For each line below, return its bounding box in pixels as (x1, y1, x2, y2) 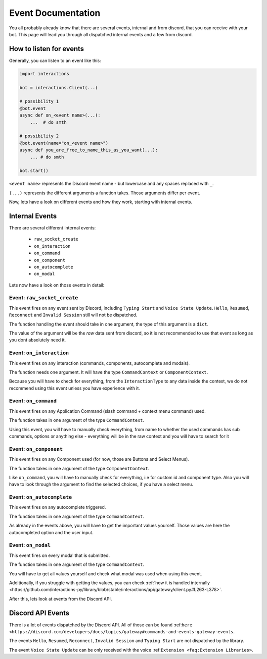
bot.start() (19, 168, 49, 173)
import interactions (19, 71, 69, 76)
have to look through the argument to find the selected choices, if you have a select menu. (9, 481, 194, 488)
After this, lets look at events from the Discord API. (9, 596, 112, 602)
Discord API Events (9, 608, 70, 617)
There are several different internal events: (9, 224, 96, 230)
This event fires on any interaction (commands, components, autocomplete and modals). (9, 360, 190, 366)
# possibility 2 (19, 133, 59, 139)
